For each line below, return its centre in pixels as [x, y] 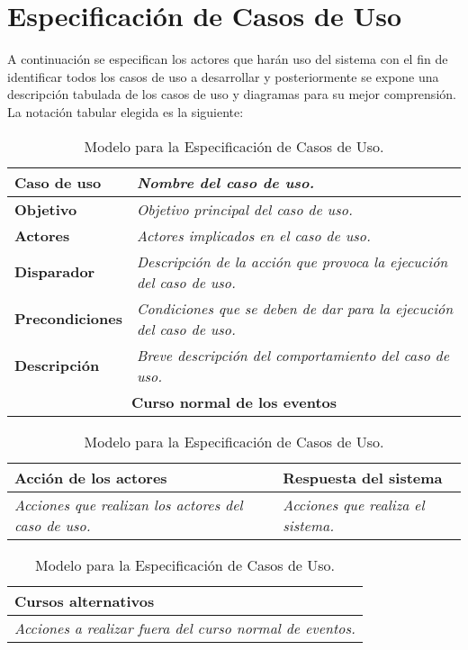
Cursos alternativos [85, 600]
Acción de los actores [91, 477]
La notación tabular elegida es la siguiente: [126, 111]
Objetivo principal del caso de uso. [244, 209]
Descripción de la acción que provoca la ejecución [292, 261]
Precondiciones [68, 318]
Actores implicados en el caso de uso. [253, 235]
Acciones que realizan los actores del [129, 504]
